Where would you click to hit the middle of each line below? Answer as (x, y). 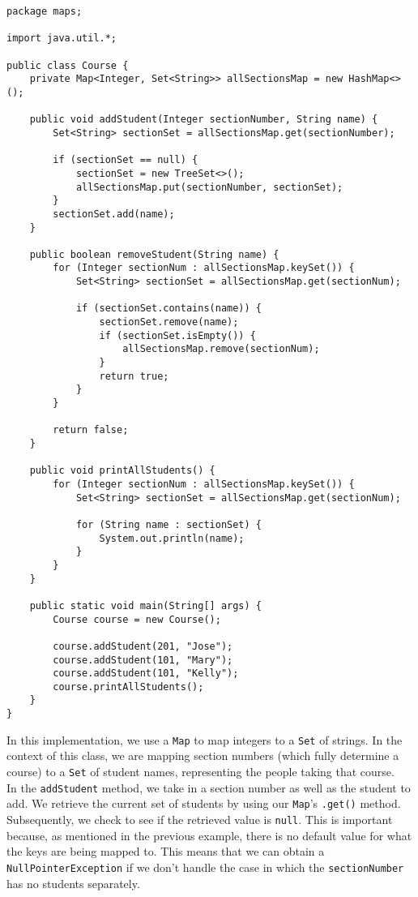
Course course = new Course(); (137, 619)
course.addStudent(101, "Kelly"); (146, 674)
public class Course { (68, 65)
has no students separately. (73, 883)
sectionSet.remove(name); (169, 322)
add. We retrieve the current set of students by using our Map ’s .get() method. (204, 803)
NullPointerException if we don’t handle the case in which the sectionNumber (205, 867)
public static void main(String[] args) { (145, 605)
